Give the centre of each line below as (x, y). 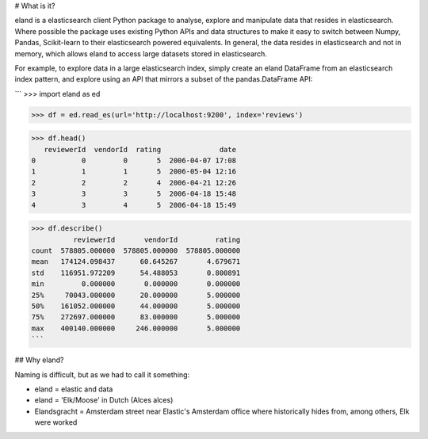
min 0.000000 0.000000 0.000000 (136, 284)
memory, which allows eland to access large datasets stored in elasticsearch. (141, 53)
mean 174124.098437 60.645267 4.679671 (136, 262)
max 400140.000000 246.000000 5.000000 (136, 328)
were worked (56, 422)
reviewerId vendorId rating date (140, 149)
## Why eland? (39, 360)
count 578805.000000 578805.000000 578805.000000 (136, 251)
